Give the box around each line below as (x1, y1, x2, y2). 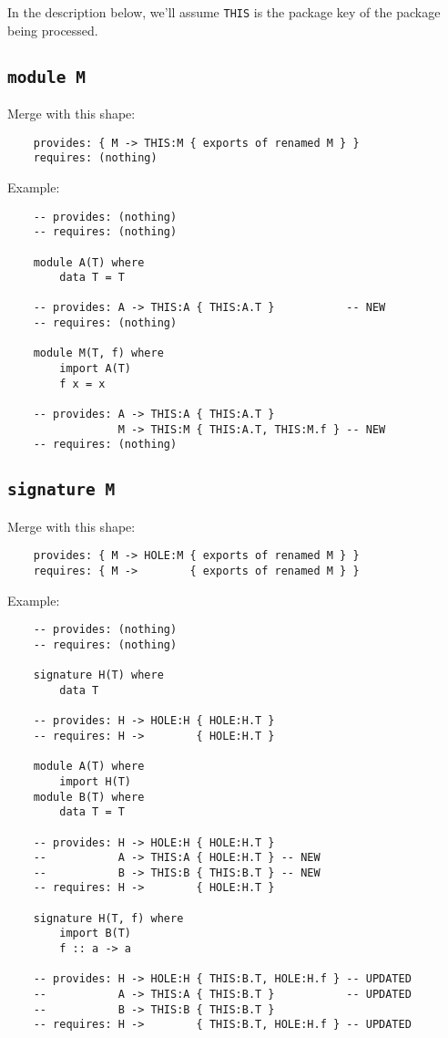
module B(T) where (33, 790, 145, 804)
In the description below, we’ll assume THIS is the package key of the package (7, 3, 441, 21)
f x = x (59, 377, 106, 390)
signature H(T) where (33, 669, 164, 682)
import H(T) (59, 774, 132, 788)
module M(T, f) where (33, 347, 164, 360)
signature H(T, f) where (33, 911, 184, 925)
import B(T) (59, 927, 132, 940)
